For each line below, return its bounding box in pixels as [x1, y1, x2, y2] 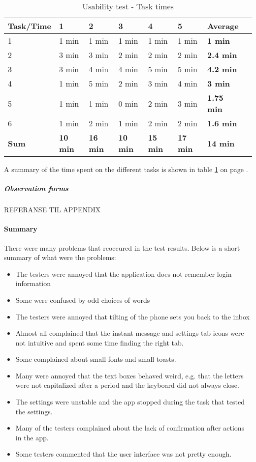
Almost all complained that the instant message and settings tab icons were [15, 328, 244, 338]
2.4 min [207, 49, 237, 60]
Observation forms [4, 183, 68, 194]
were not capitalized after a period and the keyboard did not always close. [15, 380, 239, 390]
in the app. [15, 432, 49, 442]
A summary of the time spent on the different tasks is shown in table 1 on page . [4, 164, 248, 174]
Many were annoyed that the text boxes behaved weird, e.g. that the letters [15, 370, 244, 380]
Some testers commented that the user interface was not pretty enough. [15, 449, 232, 459]
